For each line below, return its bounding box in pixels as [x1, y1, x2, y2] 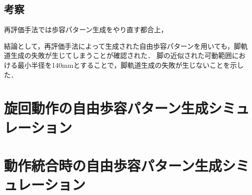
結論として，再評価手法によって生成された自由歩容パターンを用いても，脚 [4, 40, 241, 51]
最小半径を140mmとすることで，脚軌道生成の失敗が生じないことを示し [17, 59, 244, 70]
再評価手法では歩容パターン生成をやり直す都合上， [4, 24, 168, 35]
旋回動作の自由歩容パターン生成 [4, 98, 209, 118]
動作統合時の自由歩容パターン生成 [4, 155, 222, 175]
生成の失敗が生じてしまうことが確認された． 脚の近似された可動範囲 [10, 50, 232, 60]
